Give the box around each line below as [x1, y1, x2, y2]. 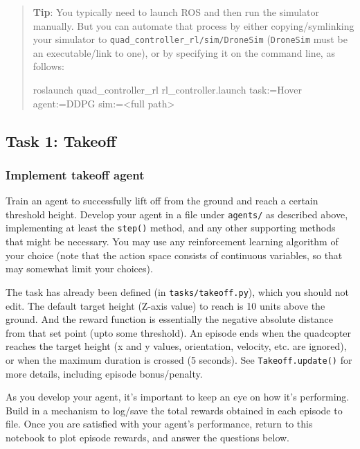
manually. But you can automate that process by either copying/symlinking [33, 18, 354, 33]
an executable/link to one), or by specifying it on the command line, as [33, 45, 335, 60]
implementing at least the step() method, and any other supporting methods [6, 220, 336, 235]
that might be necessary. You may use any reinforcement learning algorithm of [6, 234, 339, 249]
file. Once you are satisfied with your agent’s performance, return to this [6, 416, 313, 431]
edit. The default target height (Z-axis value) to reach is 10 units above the [6, 298, 325, 312]
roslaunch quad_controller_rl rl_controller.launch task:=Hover [33, 82, 303, 97]
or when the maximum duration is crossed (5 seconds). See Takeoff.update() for [6, 352, 352, 367]
